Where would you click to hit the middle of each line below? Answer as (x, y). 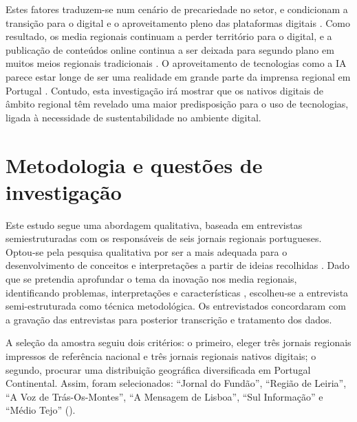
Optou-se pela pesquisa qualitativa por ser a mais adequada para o (147, 251)
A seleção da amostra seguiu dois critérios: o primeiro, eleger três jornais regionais (178, 342)
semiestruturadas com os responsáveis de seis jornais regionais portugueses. (164, 238)
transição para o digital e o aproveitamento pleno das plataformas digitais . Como (178, 22)
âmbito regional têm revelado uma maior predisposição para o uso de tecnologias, (177, 104)
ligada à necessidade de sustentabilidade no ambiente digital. (133, 117)
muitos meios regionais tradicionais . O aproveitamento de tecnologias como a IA (176, 63)
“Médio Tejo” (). (41, 410)
